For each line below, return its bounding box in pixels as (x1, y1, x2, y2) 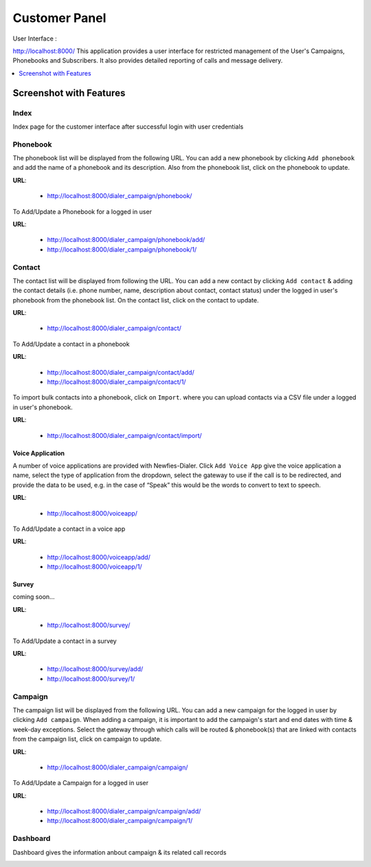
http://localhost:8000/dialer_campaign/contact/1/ (47, 378, 186, 386)
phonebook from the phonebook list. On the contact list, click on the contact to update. (12, 296, 259, 304)
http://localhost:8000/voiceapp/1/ (47, 562, 142, 571)
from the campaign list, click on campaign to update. (12, 735, 162, 743)
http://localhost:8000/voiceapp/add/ (47, 553, 150, 561)
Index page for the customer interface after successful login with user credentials (12, 122, 244, 131)
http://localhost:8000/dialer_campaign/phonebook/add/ (47, 236, 205, 244)
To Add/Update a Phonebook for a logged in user (12, 207, 153, 216)
